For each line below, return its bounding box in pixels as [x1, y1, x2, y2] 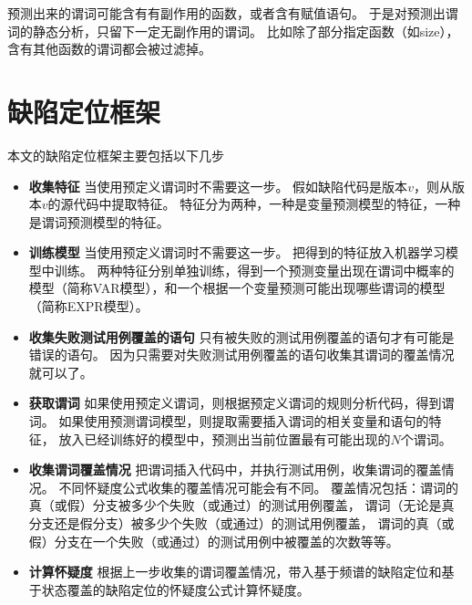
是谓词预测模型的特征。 [28, 212, 169, 231]
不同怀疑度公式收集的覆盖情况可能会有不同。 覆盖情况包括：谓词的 [58, 477, 459, 496]
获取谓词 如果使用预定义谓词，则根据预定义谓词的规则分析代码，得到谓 [28, 393, 455, 412]
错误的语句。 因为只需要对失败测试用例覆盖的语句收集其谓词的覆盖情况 [28, 345, 455, 364]
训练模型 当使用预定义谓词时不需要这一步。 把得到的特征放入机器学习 [28, 243, 446, 262]
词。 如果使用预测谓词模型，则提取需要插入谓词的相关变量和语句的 [28, 412, 429, 431]
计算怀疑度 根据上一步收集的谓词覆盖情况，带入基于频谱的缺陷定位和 [28, 562, 442, 581]
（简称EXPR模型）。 [28, 297, 149, 316]
